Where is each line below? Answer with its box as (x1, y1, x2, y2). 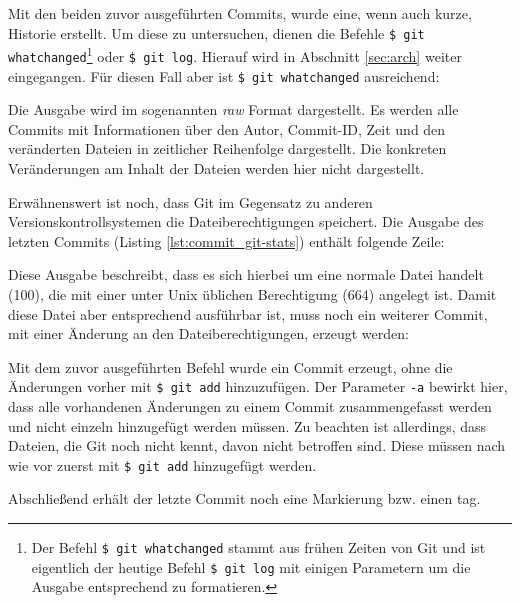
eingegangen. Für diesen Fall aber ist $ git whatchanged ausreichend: (8, 65, 440, 86)
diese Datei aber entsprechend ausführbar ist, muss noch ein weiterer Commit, (8, 303, 488, 324)
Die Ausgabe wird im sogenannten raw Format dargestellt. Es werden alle (8, 99, 459, 120)
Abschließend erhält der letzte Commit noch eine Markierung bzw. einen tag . (8, 488, 481, 509)
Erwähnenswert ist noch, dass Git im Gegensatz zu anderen (8, 191, 373, 212)
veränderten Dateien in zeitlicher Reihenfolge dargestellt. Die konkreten (8, 138, 447, 159)
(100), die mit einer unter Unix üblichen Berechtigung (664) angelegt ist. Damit (8, 283, 497, 304)
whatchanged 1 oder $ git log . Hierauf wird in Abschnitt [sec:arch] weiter (8, 43, 462, 66)
